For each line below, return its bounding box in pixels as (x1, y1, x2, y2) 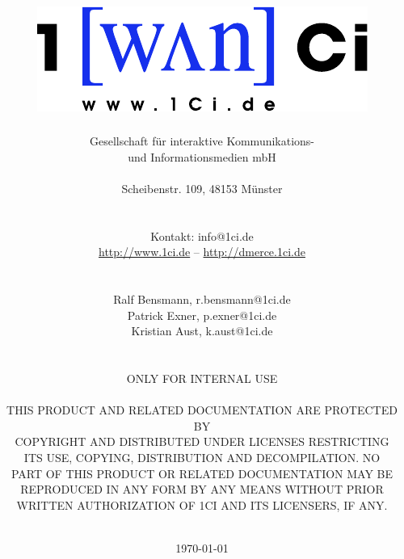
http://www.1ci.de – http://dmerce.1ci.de (99, 243, 305, 260)
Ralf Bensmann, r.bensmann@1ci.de (113, 291, 291, 308)
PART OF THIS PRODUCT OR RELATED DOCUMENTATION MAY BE (11, 464, 393, 481)
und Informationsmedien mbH (128, 148, 276, 165)
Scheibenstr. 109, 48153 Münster (121, 179, 283, 196)
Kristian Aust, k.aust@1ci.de (131, 322, 273, 339)
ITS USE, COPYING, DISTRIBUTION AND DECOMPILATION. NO (23, 449, 381, 465)
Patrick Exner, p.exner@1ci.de (127, 306, 277, 323)
